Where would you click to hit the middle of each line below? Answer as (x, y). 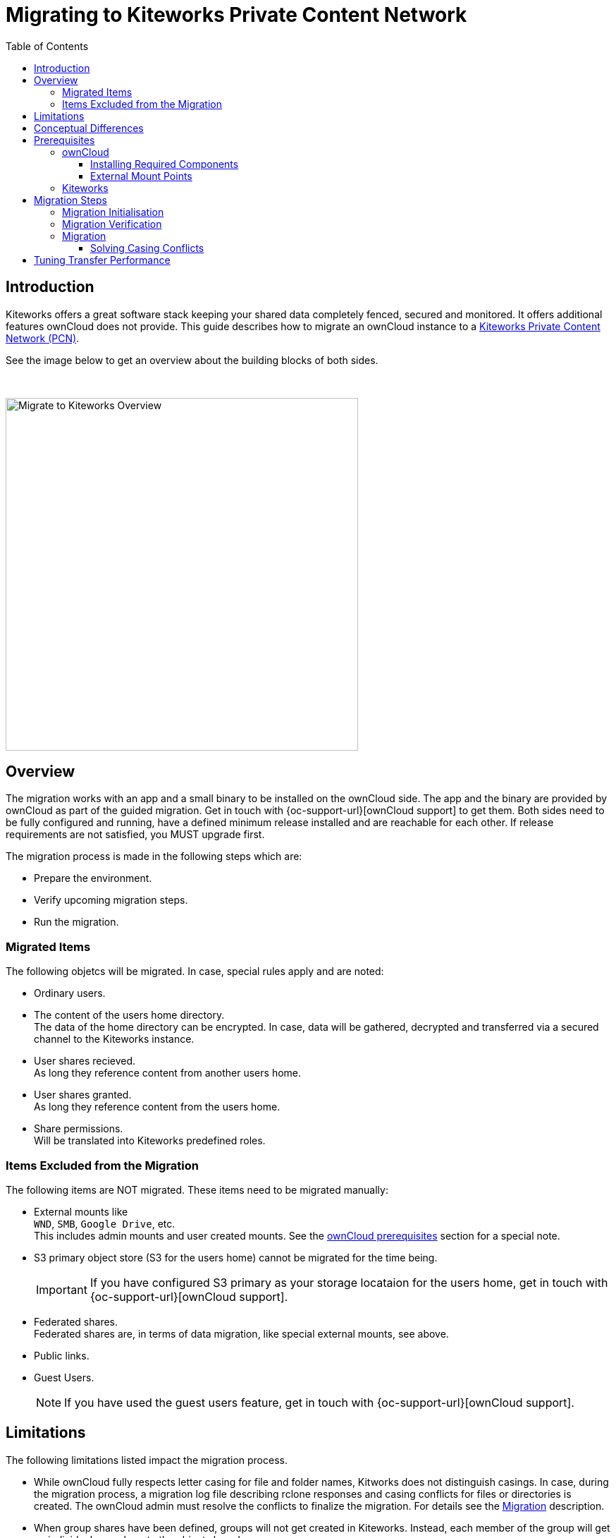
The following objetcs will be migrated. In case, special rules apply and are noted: (195, 971)
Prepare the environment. (93, 878)
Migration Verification (112, 224)
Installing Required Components (165, 164)
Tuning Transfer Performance (102, 260)
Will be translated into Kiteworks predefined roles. (150, 1141)
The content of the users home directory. (129, 1015)
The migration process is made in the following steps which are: (154, 856)
